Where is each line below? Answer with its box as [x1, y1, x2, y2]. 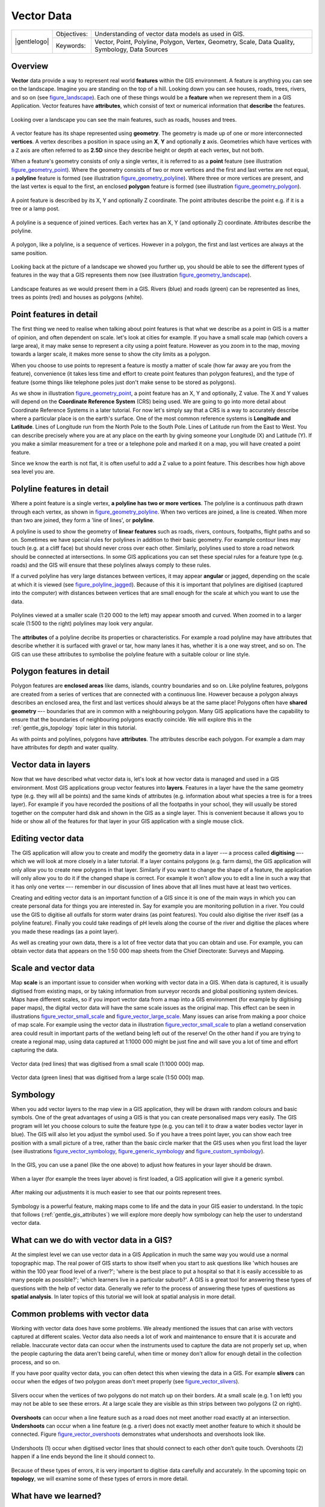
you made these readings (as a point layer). [11, 928, 119, 935]
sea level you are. [11, 468, 55, 476]
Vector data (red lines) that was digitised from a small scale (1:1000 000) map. [11, 1060, 205, 1067]
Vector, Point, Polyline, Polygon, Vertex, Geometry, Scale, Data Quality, [94, 37, 295, 46]
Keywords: [55, 41, 86, 49]
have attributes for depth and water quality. [11, 744, 119, 751]
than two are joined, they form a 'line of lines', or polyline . [11, 517, 155, 524]
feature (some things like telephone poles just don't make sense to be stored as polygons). [11, 379, 237, 386]
